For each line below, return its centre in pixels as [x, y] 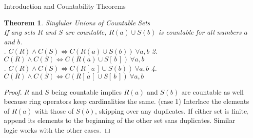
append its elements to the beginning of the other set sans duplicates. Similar [120, 120]
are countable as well [213, 91]
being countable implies [87, 91]
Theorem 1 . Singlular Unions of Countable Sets [77, 22]
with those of [54, 110]
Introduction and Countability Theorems [65, 6]
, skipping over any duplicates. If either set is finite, [172, 110]
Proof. [13, 91]
